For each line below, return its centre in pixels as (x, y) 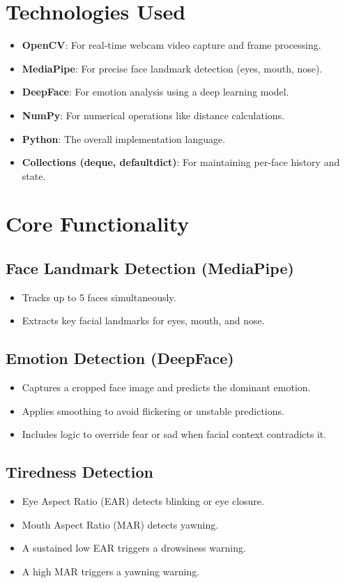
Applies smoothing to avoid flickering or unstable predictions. (153, 410)
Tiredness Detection (79, 472)
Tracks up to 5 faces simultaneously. (99, 297)
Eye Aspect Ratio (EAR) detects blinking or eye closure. (143, 501)
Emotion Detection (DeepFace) (120, 358)
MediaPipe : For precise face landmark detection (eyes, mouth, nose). (172, 68)
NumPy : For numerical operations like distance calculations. (153, 115)
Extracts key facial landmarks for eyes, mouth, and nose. (143, 320)
